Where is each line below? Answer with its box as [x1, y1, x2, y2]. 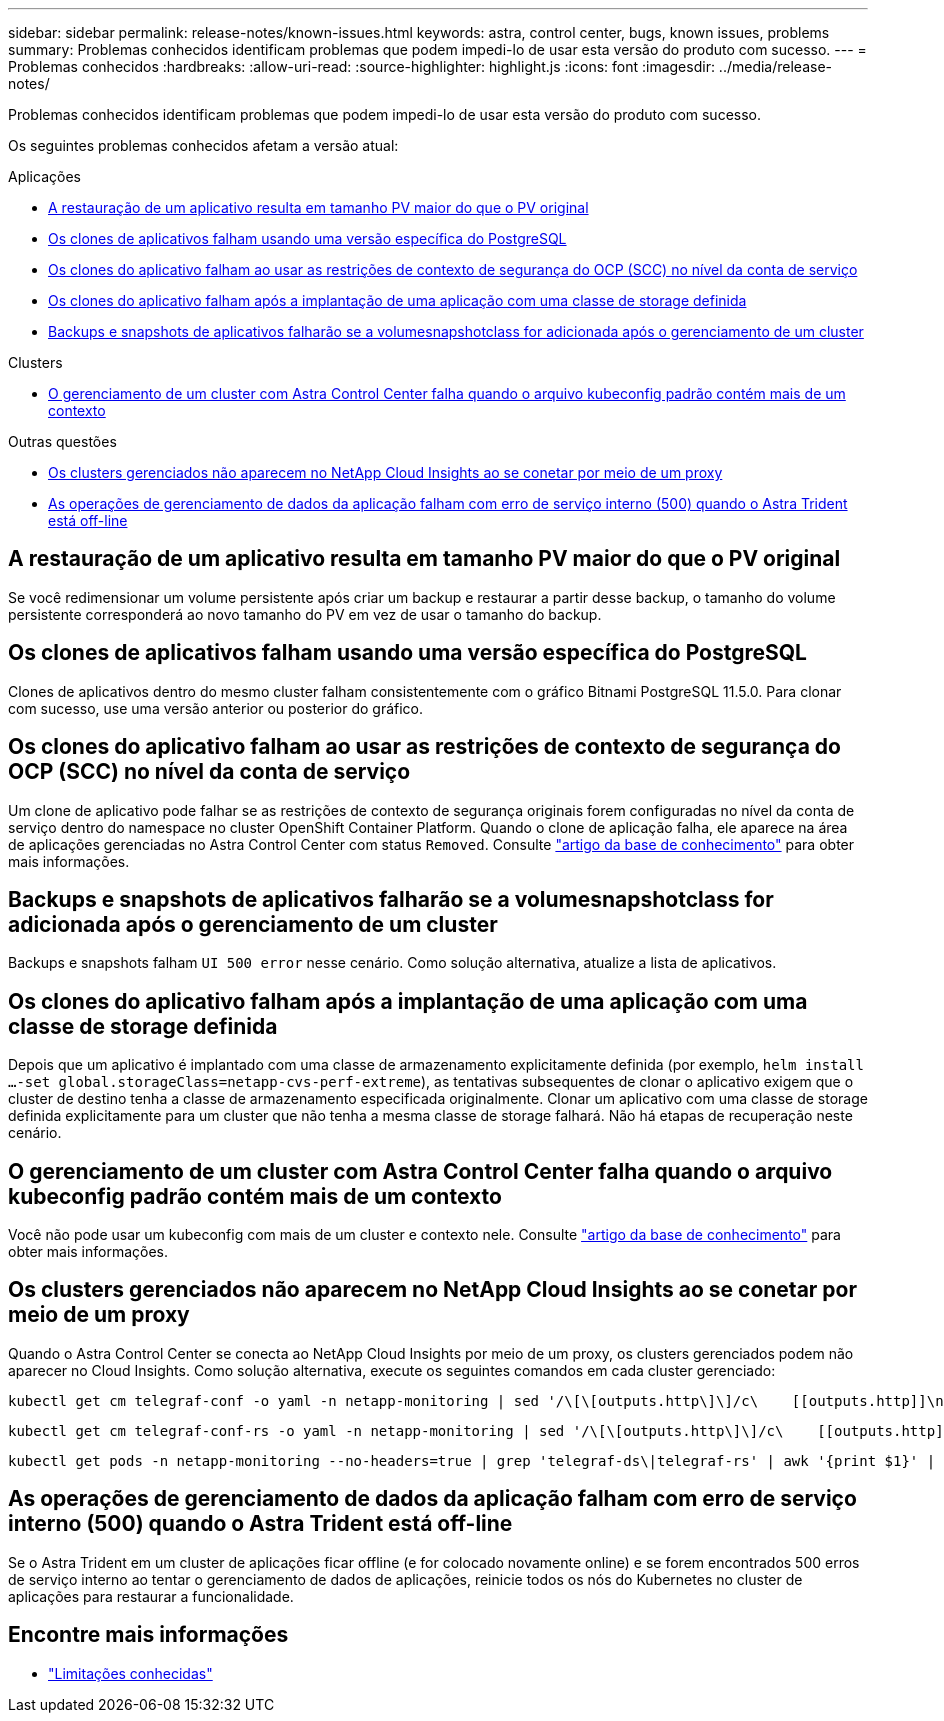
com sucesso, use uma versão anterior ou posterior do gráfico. [8, 699, 424, 717]
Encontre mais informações [8, 1622, 289, 1648]
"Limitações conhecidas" [48, 1664, 213, 1682]
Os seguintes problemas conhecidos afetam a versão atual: [8, 137, 399, 154]
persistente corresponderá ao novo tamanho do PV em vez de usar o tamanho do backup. [8, 605, 602, 623]
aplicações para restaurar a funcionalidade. [8, 1587, 294, 1605]
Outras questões [8, 433, 117, 450]
